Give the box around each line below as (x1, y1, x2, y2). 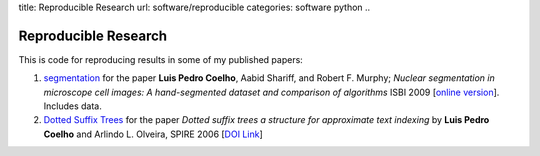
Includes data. (43, 100, 102, 112)
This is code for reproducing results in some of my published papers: (18, 53, 304, 65)
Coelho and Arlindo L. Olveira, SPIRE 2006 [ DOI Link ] (43, 128, 264, 140)
